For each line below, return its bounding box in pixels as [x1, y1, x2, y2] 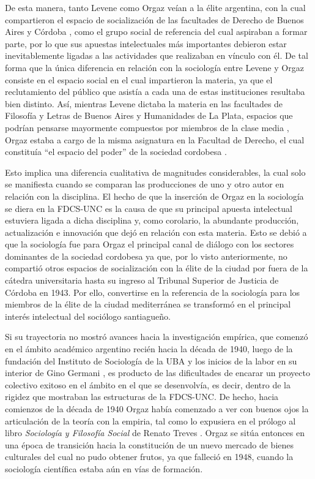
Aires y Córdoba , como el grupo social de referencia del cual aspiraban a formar [5, 25, 308, 38]
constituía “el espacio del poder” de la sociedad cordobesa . [5, 145, 227, 158]
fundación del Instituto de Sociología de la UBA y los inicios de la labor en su [5, 354, 297, 367]
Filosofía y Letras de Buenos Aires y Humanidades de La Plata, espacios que [5, 109, 293, 122]
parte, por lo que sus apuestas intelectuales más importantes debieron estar [5, 37, 287, 50]
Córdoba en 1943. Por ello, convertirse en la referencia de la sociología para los [5, 285, 300, 298]
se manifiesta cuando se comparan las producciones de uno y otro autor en [5, 178, 284, 190]
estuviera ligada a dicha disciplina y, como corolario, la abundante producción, [5, 214, 299, 227]
